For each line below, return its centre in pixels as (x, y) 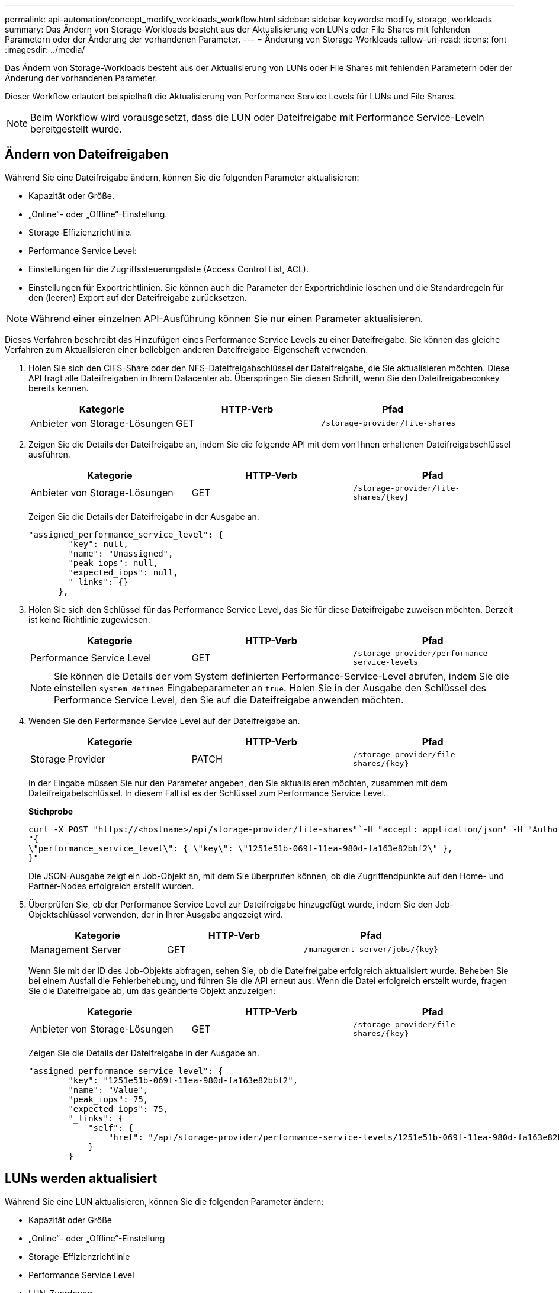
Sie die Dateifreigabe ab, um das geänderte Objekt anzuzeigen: (152, 990)
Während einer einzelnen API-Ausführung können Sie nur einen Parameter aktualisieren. (227, 318)
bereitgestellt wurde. (76, 129)
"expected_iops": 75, (118, 1109)
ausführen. (49, 454)
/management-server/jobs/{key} (371, 950)
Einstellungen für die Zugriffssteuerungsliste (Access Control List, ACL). (168, 269)
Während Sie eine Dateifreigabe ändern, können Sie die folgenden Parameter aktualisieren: (182, 177)
